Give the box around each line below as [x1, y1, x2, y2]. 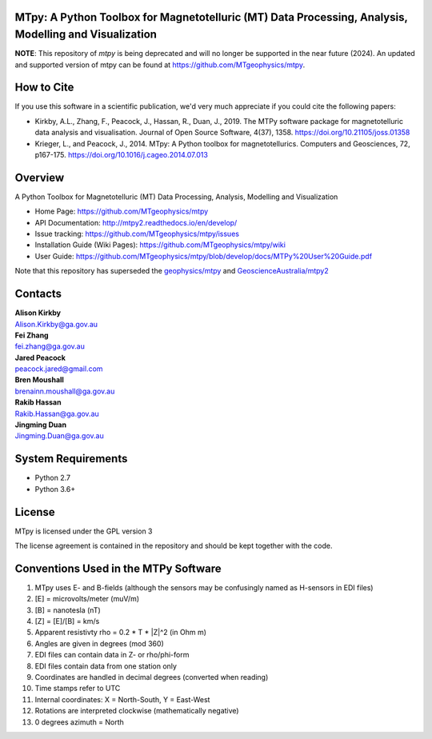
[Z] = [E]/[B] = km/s [34, 617, 100, 626]
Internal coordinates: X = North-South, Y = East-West [34, 694, 210, 704]
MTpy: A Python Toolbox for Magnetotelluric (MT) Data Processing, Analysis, [14, 10, 408, 24]
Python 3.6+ [34, 484, 76, 493]
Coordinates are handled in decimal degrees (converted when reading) [34, 673, 269, 682]
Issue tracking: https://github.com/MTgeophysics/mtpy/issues [34, 229, 240, 239]
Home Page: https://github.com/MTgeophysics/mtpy [34, 206, 209, 216]
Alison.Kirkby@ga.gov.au [14, 319, 98, 329]
